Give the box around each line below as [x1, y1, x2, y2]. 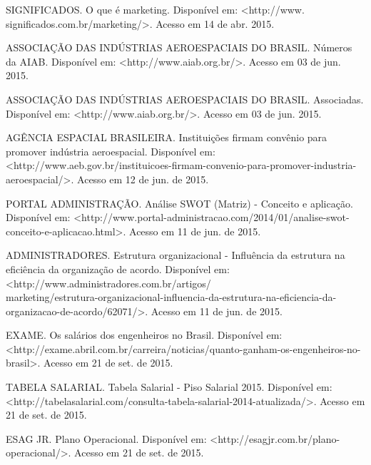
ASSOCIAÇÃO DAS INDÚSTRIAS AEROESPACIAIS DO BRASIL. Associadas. [6, 91, 364, 106]
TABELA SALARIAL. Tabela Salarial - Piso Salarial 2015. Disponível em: [6, 379, 332, 394]
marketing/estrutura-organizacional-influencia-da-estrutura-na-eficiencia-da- [6, 290, 337, 305]
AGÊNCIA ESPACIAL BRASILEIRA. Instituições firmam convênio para [6, 130, 327, 145]
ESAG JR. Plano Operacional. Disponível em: [6, 431, 207, 446]
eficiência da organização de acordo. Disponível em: [6, 261, 230, 276]
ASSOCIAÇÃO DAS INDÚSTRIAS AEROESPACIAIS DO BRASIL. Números [6, 40, 352, 55]
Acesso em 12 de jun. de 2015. [77, 171, 209, 186]
